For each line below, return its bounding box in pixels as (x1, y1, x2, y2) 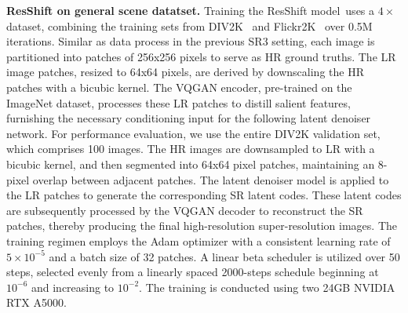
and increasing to (31, 278, 115, 295)
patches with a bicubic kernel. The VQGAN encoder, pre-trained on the (6, 78, 352, 95)
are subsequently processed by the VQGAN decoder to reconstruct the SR (6, 202, 363, 218)
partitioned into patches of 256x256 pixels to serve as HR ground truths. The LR (6, 48, 396, 64)
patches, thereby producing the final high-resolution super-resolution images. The (6, 217, 398, 234)
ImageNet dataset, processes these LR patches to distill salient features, (6, 94, 351, 111)
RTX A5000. (6, 294, 67, 311)
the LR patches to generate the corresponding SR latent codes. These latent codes (6, 187, 402, 203)
